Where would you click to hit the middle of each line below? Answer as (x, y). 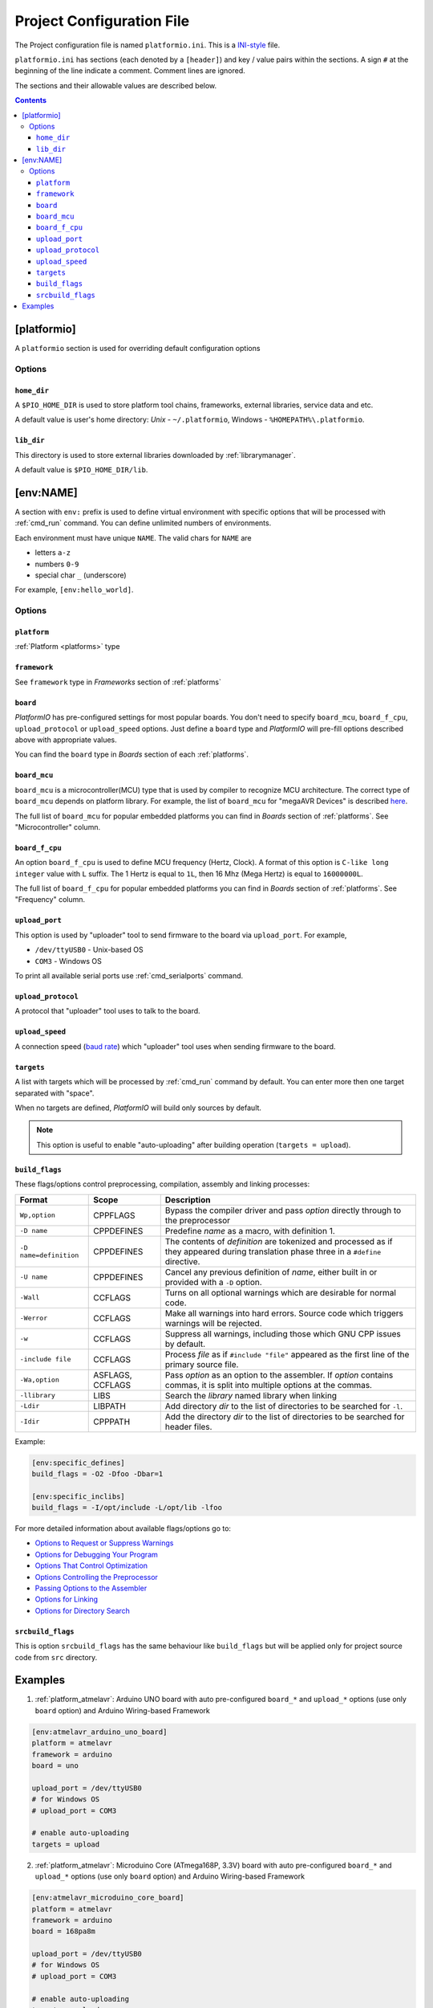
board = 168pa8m (64, 1931)
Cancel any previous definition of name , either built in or (271, 1271)
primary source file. (202, 1364)
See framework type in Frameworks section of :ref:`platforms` (118, 682)
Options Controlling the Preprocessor (96, 1577)
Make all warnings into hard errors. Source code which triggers (284, 1313)
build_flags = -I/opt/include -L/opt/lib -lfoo (127, 1508)
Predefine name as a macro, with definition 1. (250, 1231)
